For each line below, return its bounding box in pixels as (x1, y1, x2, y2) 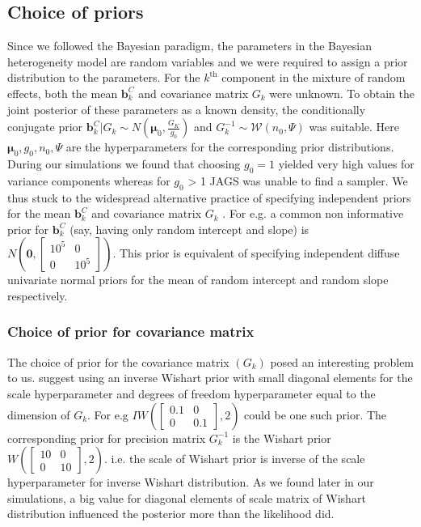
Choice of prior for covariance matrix (7, 321, 255, 342)
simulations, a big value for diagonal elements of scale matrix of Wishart (7, 489, 366, 506)
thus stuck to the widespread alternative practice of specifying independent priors (7, 189, 411, 206)
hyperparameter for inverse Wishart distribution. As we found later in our (7, 474, 374, 491)
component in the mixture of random (221, 69, 406, 86)
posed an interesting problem (270, 353, 415, 370)
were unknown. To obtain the (269, 84, 415, 101)
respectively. (7, 287, 68, 304)
